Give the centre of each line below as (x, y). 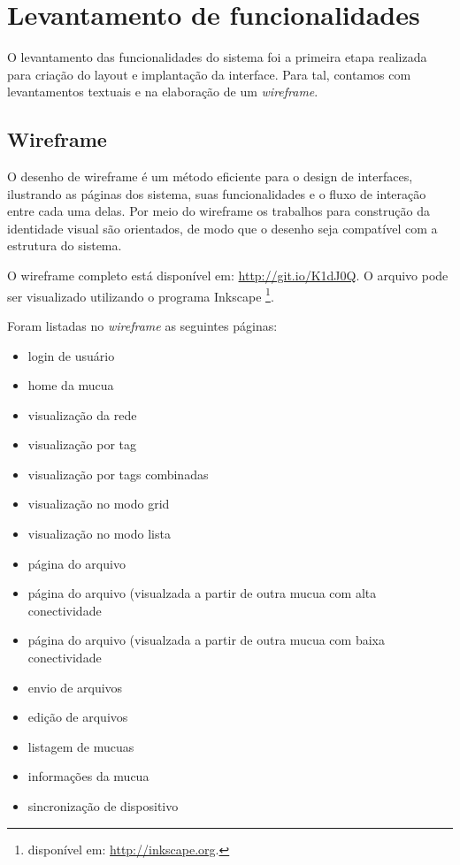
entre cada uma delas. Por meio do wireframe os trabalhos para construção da (218, 211)
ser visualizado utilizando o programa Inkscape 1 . (141, 295)
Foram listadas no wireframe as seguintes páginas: (142, 325)
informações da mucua (88, 776)
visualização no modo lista (99, 534)
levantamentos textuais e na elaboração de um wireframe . (163, 92)
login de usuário (71, 355)
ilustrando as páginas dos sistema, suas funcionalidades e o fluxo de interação (217, 193)
